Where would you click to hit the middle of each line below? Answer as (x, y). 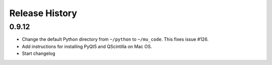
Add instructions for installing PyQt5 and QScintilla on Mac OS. (87, 46)
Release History (43, 13)
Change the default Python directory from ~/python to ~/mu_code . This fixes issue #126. (115, 39)
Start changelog (39, 53)
